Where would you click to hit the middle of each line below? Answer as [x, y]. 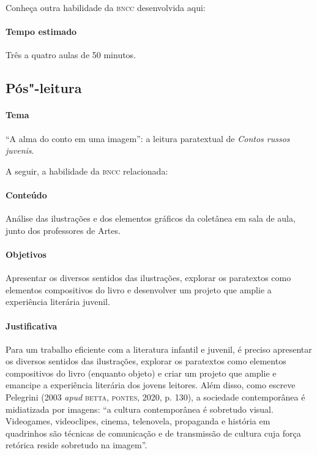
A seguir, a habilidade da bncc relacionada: [87, 171]
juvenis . [20, 150]
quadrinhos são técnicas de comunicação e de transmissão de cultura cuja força [153, 433]
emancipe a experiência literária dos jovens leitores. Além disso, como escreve [151, 385]
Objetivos [26, 254]
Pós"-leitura [44, 88]
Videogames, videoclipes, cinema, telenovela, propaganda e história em [138, 421]
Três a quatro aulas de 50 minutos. [71, 55]
